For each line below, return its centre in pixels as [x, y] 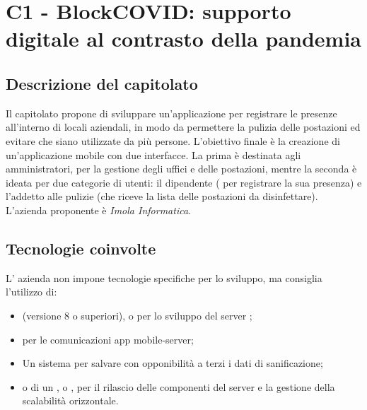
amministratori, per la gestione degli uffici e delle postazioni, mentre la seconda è [181, 169]
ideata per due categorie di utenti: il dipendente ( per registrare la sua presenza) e [184, 182]
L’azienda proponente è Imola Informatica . [98, 210]
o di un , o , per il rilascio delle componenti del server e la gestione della [179, 386]
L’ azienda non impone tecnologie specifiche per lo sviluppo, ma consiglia [164, 277]
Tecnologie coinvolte [81, 248]
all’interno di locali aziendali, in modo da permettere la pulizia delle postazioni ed [183, 127]
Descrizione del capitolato [102, 83]
